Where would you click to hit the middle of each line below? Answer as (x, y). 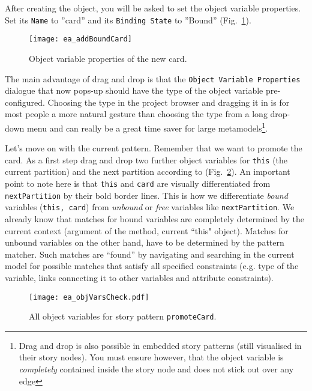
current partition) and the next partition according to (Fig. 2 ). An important (148, 171)
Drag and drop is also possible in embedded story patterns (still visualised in (160, 345)
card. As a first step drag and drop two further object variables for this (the (146, 159)
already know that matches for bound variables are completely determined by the (154, 219)
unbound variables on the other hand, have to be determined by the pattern (145, 242)
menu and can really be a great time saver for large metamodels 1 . (147, 127)
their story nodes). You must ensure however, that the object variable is (151, 357)
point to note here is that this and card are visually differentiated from (138, 183)
